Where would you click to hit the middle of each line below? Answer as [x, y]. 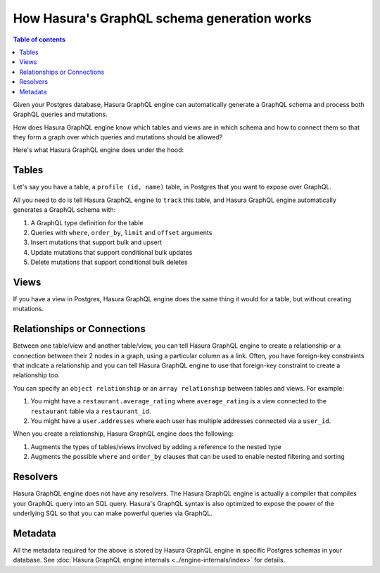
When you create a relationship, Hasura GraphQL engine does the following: [123, 434]
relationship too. [36, 375]
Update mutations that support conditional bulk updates [112, 252]
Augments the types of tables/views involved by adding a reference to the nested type [156, 446]
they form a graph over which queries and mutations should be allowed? [118, 137]
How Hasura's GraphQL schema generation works [163, 18]
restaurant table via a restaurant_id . [91, 411]
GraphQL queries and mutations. [61, 114]
